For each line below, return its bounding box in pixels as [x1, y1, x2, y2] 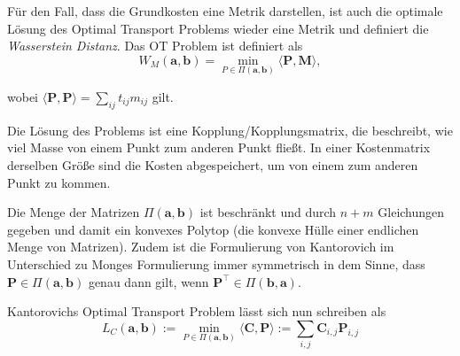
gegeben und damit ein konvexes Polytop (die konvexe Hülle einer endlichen [7, 220, 419, 238]
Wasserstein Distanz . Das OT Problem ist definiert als [7, 36, 303, 55]
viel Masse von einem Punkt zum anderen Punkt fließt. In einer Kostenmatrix [7, 138, 431, 157]
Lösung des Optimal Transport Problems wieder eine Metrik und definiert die [7, 19, 429, 37]
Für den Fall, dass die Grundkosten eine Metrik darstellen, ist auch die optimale [7, 2, 443, 19]
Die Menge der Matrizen [7, 203, 140, 221]
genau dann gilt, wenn [88, 272, 209, 290]
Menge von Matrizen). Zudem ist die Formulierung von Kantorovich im [7, 237, 394, 256]
